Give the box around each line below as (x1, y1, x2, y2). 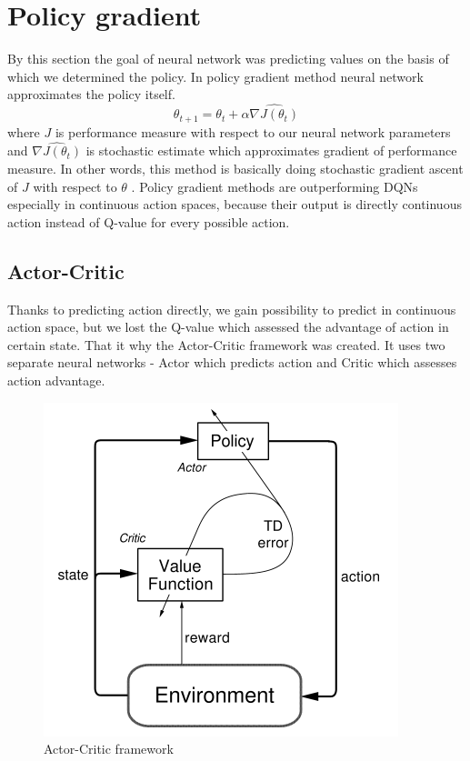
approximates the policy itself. (7, 85, 175, 104)
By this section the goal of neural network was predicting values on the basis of (7, 49, 449, 68)
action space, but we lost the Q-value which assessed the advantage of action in (7, 317, 449, 336)
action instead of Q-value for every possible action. (7, 212, 290, 231)
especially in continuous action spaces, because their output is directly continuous (7, 195, 462, 214)
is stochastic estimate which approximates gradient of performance (85, 141, 457, 160)
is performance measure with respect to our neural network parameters (55, 122, 451, 141)
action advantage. (7, 370, 105, 389)
